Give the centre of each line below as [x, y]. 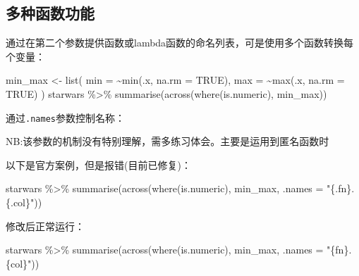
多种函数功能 [50, 13]
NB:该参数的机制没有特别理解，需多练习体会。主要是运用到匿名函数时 [168, 141]
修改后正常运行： [45, 226]
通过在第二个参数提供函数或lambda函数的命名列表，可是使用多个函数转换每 [180, 43]
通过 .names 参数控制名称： [65, 117]
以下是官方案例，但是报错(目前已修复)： [98, 164]
